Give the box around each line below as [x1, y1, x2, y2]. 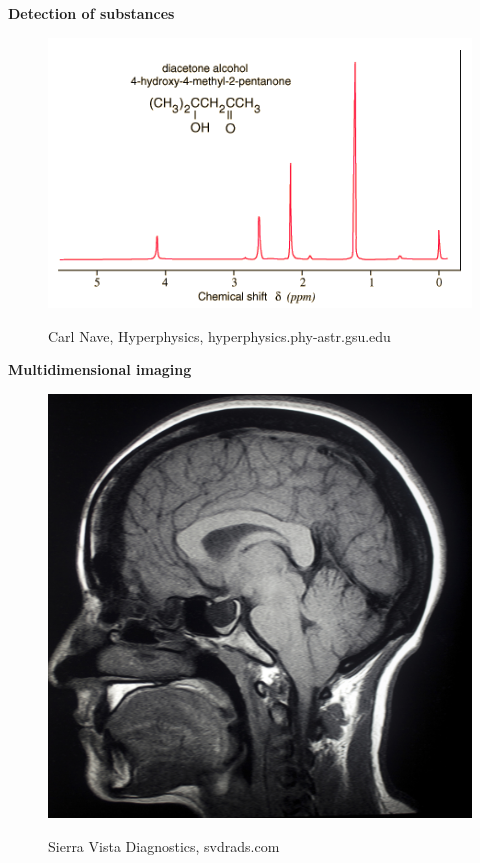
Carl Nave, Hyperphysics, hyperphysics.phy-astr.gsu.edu [48, 325, 391, 346]
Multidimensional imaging [8, 359, 192, 380]
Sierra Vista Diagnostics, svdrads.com [48, 835, 280, 856]
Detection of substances [8, 3, 175, 23]
